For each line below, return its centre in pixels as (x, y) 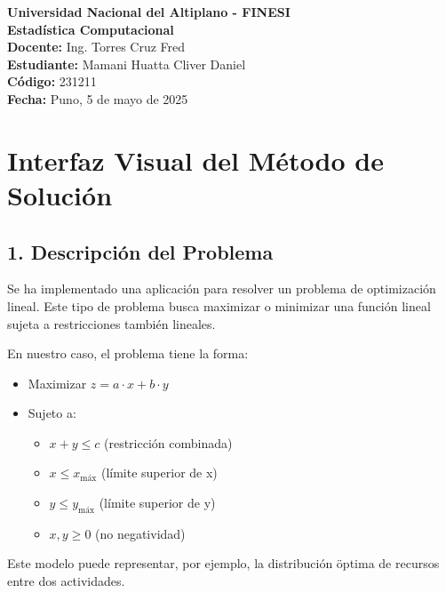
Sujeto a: (52, 413)
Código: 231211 (52, 81)
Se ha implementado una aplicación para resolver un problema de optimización (222, 288)
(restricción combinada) (168, 442)
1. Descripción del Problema (140, 251)
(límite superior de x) (159, 473)
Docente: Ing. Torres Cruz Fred (96, 47)
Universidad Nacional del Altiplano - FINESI (149, 12)
